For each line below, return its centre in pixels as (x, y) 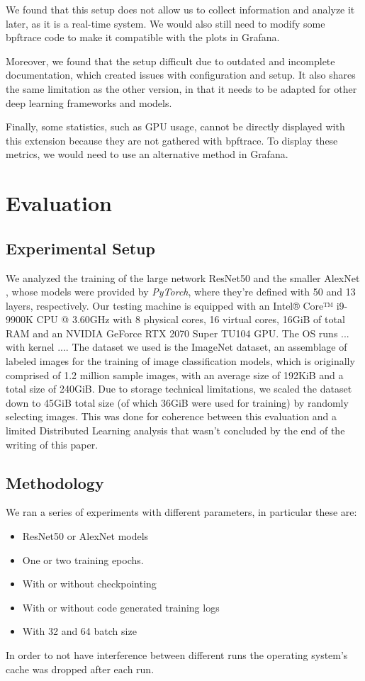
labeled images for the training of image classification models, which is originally (180, 361)
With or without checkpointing (89, 584)
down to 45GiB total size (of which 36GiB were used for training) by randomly (177, 402)
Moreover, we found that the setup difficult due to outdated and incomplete (170, 61)
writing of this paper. (52, 444)
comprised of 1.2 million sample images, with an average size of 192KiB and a (175, 375)
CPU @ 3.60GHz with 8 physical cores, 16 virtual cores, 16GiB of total (191, 319)
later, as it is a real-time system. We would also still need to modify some (165, 23)
